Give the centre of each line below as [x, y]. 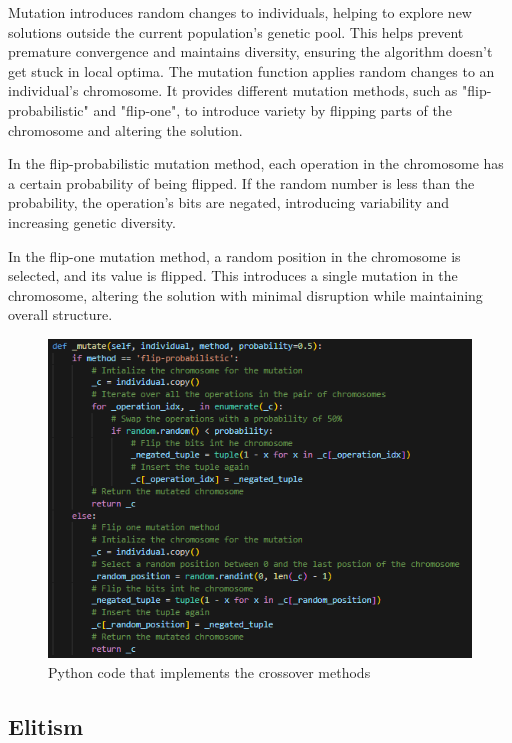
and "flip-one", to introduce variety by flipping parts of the [272, 109]
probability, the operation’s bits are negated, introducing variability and [229, 202]
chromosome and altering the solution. [125, 129]
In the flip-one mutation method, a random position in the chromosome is [234, 255]
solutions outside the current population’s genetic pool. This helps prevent [236, 31]
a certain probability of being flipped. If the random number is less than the [241, 182]
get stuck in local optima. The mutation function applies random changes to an [251, 70]
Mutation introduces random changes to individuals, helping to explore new [240, 12]
